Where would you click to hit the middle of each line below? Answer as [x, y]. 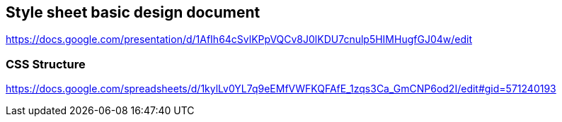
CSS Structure [46, 64]
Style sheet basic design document [133, 12]
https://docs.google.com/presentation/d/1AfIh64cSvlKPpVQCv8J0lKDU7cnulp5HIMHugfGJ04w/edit [239, 39]
